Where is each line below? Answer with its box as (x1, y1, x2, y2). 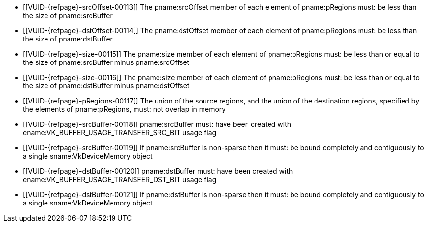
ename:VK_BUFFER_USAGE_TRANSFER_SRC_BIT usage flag (23, 128, 217, 137)
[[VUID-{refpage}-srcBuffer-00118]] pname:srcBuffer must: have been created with (23, 120, 292, 128)
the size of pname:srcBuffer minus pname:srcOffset (23, 58, 190, 66)
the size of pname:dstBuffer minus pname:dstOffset (23, 82, 190, 90)
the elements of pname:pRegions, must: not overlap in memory (23, 105, 226, 113)
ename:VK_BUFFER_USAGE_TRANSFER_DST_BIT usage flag (23, 175, 217, 184)
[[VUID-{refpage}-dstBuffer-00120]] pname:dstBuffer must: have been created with (23, 167, 293, 175)
